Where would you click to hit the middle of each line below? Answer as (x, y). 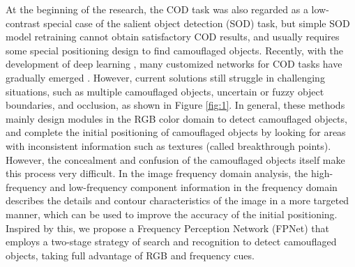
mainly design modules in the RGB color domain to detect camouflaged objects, (176, 118)
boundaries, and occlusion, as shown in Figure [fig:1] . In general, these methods (175, 105)
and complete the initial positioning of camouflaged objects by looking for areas (176, 132)
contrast (23, 23)
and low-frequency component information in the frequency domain (194, 186)
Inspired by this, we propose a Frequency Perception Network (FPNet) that (167, 228)
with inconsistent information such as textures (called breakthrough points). (168, 145)
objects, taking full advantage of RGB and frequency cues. (130, 255)
